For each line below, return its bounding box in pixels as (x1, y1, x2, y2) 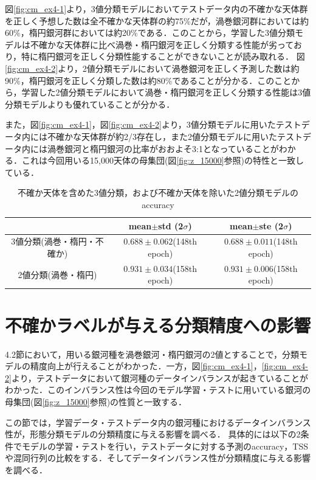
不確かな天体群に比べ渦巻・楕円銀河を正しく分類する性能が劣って (30, 38, 294, 50)
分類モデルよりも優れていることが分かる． (5, 97, 175, 110)
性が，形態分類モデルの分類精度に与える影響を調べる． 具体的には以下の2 (5, 428, 301, 440)
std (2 (158, 219, 184, 232)
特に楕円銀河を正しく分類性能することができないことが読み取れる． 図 (21, 50, 305, 63)
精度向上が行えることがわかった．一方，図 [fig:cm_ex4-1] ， (30, 360, 262, 372)
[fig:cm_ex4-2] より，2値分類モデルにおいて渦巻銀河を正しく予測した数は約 (5, 61, 300, 74)
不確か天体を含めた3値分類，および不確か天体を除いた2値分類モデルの (18, 186, 298, 199)
